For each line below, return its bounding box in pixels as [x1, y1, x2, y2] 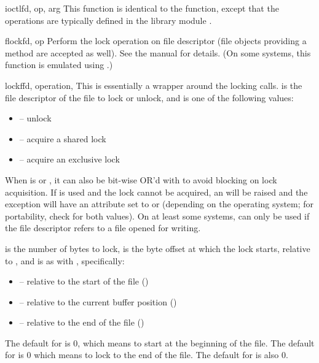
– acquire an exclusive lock [19, 153, 120, 166]
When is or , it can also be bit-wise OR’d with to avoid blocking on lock [5, 173, 277, 186]
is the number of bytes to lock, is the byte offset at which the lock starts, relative [5, 242, 310, 254]
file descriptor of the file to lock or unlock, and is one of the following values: [5, 91, 294, 104]
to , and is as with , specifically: [5, 254, 125, 267]
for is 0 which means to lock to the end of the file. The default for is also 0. [5, 348, 288, 361]
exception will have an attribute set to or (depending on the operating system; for [5, 197, 314, 210]
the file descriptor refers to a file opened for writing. [5, 221, 201, 234]
